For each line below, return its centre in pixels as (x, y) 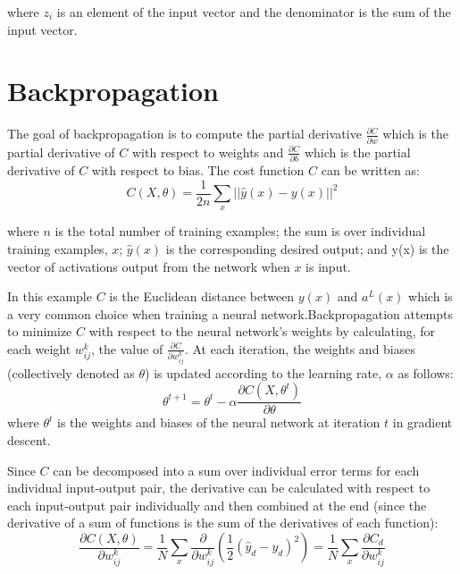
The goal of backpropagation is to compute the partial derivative (184, 134)
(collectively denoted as (71, 372)
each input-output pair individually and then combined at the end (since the (217, 505)
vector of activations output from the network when (149, 266)
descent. (29, 440)
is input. (328, 266)
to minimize (40, 331)
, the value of (127, 348)
